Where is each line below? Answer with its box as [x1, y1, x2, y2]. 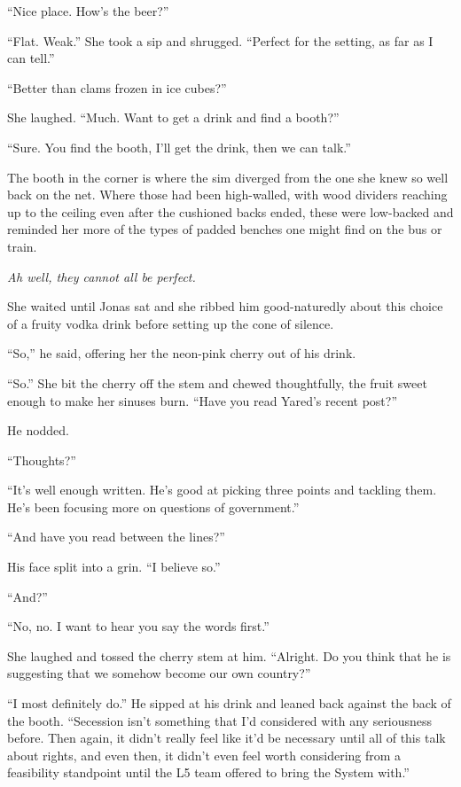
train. [7, 237, 37, 255]
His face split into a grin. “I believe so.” [7, 557, 221, 576]
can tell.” [7, 49, 55, 67]
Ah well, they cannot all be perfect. [7, 267, 196, 285]
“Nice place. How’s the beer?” [7, 2, 169, 19]
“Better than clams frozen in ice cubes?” [7, 78, 227, 97]
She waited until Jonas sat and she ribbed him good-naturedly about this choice [7, 297, 443, 316]
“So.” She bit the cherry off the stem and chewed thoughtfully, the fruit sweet [7, 373, 427, 392]
